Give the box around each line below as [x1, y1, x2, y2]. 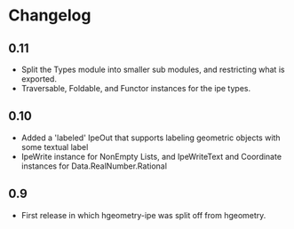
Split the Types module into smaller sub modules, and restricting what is [20, 64, 285, 75]
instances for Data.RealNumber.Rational [20, 161, 168, 171]
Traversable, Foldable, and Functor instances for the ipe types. [20, 83, 250, 93]
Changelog [8, 5, 91, 26]
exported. [20, 74, 57, 84]
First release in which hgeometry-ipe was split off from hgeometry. [20, 209, 266, 220]
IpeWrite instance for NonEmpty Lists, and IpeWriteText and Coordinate [20, 151, 282, 162]
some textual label [20, 141, 89, 152]
